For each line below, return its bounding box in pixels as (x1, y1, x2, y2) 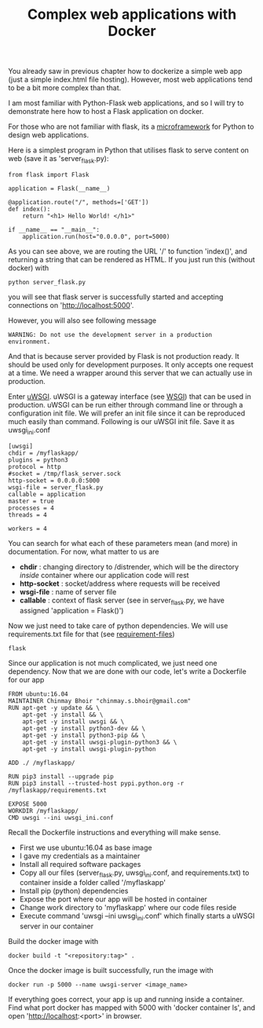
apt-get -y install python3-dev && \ (22, 724, 146, 732)
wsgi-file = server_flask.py (8, 483, 104, 492)
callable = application (8, 490, 86, 498)
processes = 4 (8, 504, 55, 512)
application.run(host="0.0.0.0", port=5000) (22, 232, 170, 240)
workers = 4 (8, 525, 47, 532)
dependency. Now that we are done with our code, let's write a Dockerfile (8, 666, 247, 676)
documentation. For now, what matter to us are (8, 547, 159, 556)
